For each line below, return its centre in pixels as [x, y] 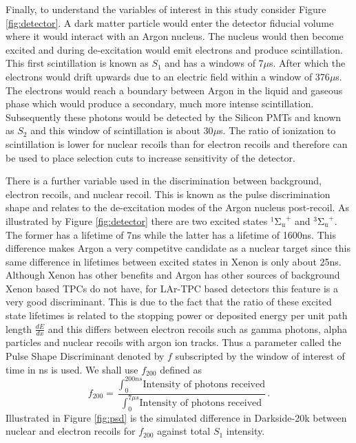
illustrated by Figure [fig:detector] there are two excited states [137, 220]
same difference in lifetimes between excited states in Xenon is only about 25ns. [174, 261]
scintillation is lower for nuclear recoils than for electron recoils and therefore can [177, 143]
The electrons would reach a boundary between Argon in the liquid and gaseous [174, 90]
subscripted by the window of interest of [260, 356]
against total [184, 431]
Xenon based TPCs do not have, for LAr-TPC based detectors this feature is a [172, 288]
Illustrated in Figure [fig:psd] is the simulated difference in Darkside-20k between [176, 417]
